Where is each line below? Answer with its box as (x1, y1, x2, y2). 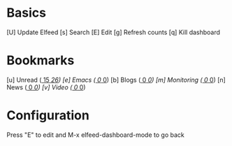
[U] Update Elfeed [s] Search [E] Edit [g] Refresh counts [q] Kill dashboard (6, 28, 221, 36)
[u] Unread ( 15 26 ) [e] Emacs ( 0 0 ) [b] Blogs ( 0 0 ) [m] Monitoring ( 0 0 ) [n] (6, 75, 226, 84)
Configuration (6, 108, 90, 124)
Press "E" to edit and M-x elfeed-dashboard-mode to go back (6, 131, 184, 139)
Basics (6, 5, 47, 21)
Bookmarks (6, 52, 75, 68)
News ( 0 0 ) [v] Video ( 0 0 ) (6, 82, 86, 92)
